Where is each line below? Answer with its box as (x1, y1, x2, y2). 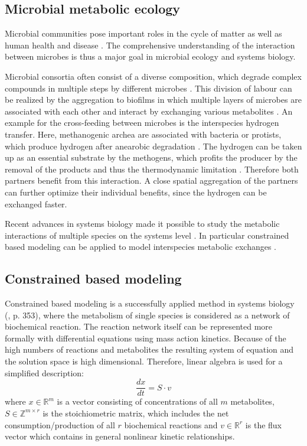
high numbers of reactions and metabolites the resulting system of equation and (5, 343, 294, 356)
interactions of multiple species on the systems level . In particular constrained (5, 229, 289, 241)
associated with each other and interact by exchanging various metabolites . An (5, 105, 293, 117)
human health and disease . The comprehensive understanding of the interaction (5, 38, 295, 51)
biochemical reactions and (124, 418, 218, 431)
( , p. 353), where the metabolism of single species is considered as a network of (5, 308, 290, 321)
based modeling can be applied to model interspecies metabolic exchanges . (5, 240, 276, 253)
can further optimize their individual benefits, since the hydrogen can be (5, 185, 267, 198)
